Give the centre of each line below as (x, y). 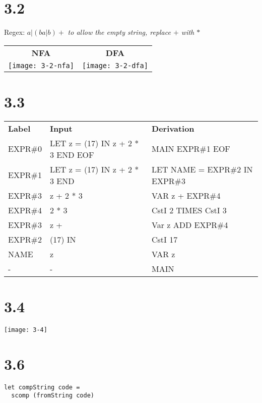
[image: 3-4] (26, 330)
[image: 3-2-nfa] (41, 65)
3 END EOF (72, 154)
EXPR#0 (25, 149)
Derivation (173, 128)
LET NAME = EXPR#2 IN (202, 169)
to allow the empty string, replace (119, 32)
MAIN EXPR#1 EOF (191, 149)
